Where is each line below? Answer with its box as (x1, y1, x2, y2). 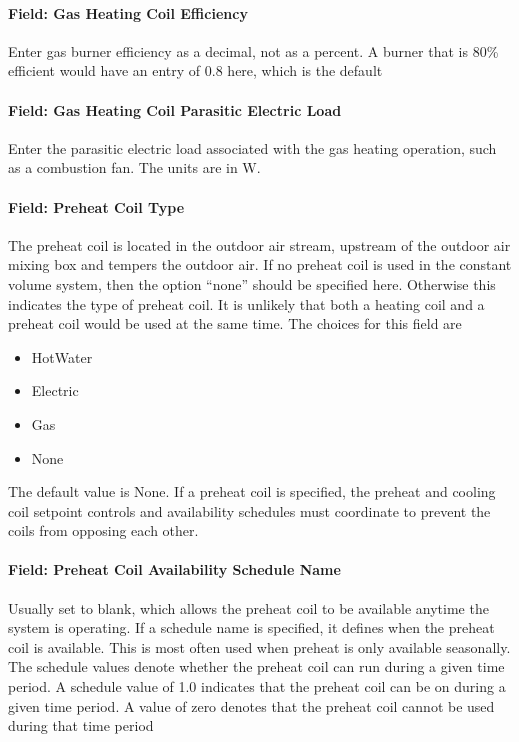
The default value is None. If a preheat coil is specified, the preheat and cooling (8, 481, 496, 502)
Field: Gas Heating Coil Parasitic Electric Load (8, 99, 342, 120)
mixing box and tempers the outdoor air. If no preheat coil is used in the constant (8, 254, 512, 275)
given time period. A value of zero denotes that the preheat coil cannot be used (8, 695, 495, 716)
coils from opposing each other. (8, 520, 199, 541)
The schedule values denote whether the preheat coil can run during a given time (8, 656, 505, 677)
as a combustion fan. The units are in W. (8, 157, 261, 178)
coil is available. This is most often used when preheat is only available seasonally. (8, 636, 511, 657)
